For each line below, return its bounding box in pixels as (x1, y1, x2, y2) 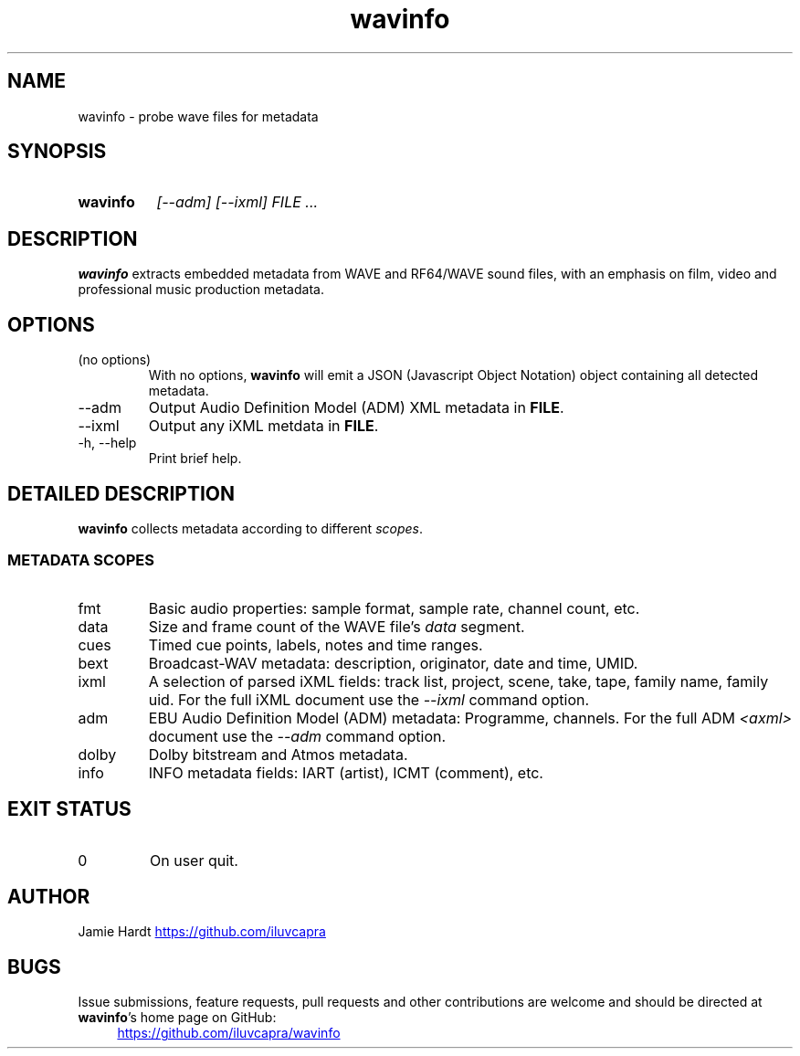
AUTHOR (7, 884, 90, 908)
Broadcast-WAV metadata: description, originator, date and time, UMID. (148, 653, 638, 672)
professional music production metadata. (78, 281, 324, 298)
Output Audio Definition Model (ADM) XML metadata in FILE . (148, 398, 564, 417)
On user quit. (150, 850, 238, 870)
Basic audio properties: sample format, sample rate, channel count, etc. (148, 598, 640, 618)
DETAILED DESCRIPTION (7, 481, 236, 505)
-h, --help (78, 435, 137, 451)
